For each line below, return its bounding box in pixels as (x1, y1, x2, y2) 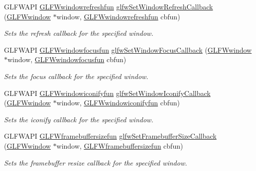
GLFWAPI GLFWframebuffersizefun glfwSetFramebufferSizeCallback (4, 131, 217, 141)
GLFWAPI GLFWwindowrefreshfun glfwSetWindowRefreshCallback (4, 1, 213, 11)
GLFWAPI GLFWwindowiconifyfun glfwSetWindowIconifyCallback (4, 87, 211, 98)
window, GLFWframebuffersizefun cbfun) (56, 140, 183, 151)
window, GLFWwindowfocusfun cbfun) (7, 54, 127, 65)
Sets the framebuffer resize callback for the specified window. (4, 157, 187, 168)
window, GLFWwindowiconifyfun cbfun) (56, 97, 180, 108)
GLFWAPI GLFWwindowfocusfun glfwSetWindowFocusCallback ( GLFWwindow (4, 44, 252, 55)
